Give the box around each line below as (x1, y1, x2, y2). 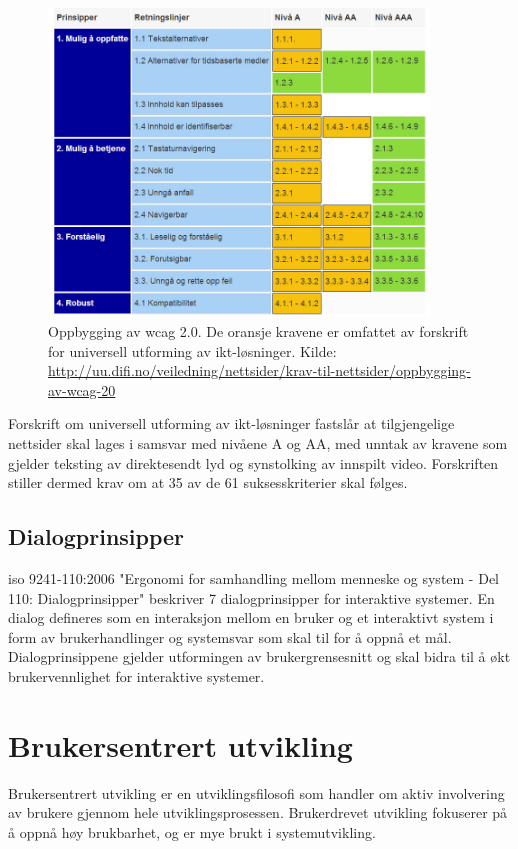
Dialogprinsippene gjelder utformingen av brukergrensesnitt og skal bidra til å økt (8, 646, 511, 667)
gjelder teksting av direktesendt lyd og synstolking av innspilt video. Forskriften (8, 452, 499, 473)
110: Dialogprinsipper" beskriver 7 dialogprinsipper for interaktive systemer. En (8, 587, 495, 608)
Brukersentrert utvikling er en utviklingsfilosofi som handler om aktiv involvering (8, 782, 505, 803)
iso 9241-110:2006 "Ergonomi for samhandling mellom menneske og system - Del (8, 567, 499, 588)
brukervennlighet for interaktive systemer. (8, 665, 265, 686)
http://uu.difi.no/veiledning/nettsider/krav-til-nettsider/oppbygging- (48, 360, 471, 381)
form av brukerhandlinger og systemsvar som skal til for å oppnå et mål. (8, 626, 452, 647)
